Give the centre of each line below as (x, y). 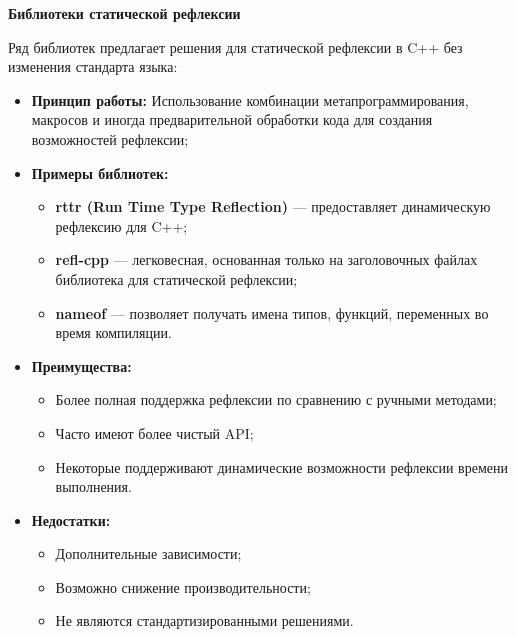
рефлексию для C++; (121, 225)
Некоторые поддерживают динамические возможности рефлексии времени (281, 466)
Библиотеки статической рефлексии (124, 13)
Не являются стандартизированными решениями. (204, 620)
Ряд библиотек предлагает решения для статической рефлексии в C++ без (235, 46)
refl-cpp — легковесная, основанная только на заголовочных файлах (266, 259)
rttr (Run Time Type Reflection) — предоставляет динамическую (273, 206)
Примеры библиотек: (100, 172)
